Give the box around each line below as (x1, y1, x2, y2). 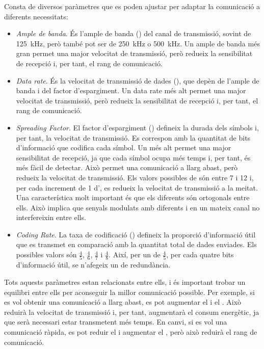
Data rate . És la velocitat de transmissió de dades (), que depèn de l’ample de (16, 75, 259, 86)
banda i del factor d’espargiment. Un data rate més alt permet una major (16, 85, 246, 96)
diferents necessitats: (4, 11, 68, 21)
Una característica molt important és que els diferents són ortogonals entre (16, 192, 250, 203)
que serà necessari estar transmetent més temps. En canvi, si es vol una (4, 316, 227, 327)
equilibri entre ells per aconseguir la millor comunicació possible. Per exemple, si (4, 286, 255, 297)
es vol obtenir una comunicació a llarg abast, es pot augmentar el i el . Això (4, 297, 242, 307)
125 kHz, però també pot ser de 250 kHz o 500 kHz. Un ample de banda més (16, 38, 260, 48)
